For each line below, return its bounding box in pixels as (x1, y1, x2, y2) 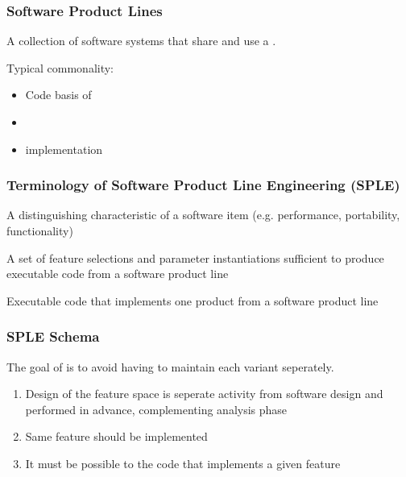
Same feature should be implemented (25, 428, 208, 445)
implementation (25, 140, 103, 157)
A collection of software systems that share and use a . (6, 32, 276, 49)
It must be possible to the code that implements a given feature (25, 454, 341, 471)
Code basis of (25, 86, 92, 103)
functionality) (6, 222, 73, 238)
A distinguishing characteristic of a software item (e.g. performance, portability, (6, 206, 400, 223)
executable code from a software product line (6, 265, 229, 282)
